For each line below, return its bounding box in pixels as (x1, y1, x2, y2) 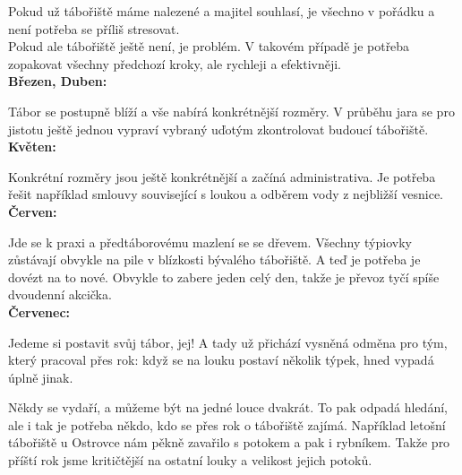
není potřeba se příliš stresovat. (8, 19, 180, 38)
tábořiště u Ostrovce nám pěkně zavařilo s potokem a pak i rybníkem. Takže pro (8, 433, 450, 452)
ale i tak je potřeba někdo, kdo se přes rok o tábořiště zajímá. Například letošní (8, 415, 446, 434)
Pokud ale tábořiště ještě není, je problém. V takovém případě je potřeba (8, 37, 410, 56)
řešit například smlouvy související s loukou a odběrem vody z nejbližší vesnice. (8, 185, 443, 203)
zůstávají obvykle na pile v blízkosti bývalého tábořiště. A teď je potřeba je (8, 250, 421, 269)
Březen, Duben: (8, 72, 107, 91)
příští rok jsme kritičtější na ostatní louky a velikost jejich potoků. (8, 451, 372, 470)
